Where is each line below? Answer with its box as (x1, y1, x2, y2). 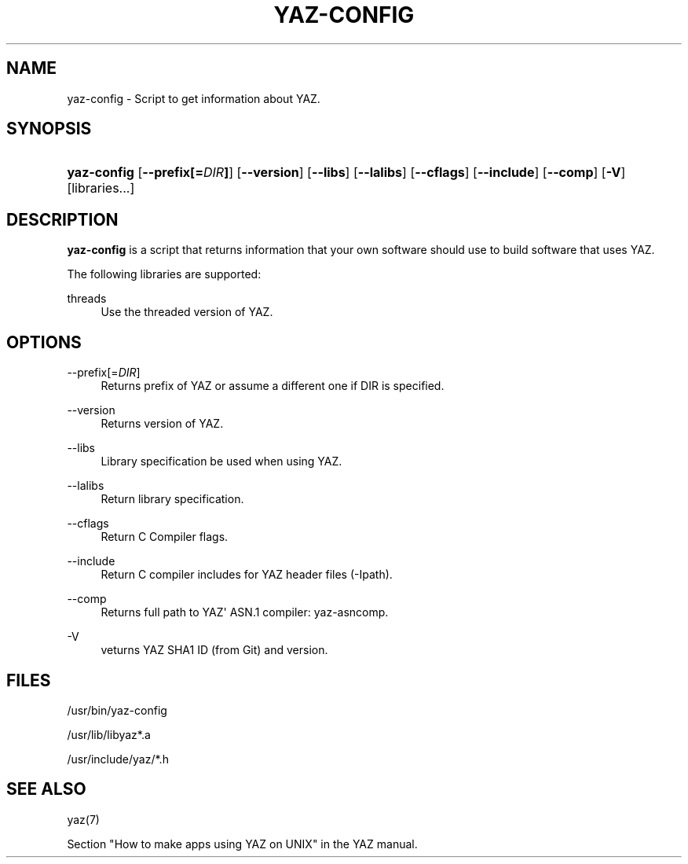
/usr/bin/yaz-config (67, 703, 167, 717)
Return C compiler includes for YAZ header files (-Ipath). (101, 568, 393, 582)
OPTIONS (6, 332, 82, 352)
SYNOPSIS (6, 119, 92, 139)
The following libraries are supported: (67, 267, 262, 281)
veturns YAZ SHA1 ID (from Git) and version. (101, 643, 328, 657)
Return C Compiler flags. (101, 530, 229, 544)
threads (67, 292, 107, 306)
